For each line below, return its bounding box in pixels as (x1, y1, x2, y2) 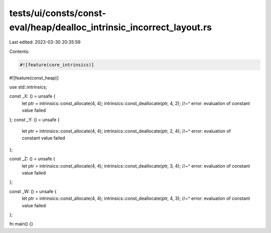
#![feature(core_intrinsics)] (20, 62, 94, 67)
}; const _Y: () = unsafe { (9, 116, 60, 123)
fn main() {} (9, 221, 34, 227)
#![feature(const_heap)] (9, 74, 59, 81)
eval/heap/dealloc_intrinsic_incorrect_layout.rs (9, 22, 212, 33)
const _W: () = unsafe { (9, 188, 57, 194)
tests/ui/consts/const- (9, 8, 106, 19)
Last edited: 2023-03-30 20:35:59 (9, 39, 81, 45)
